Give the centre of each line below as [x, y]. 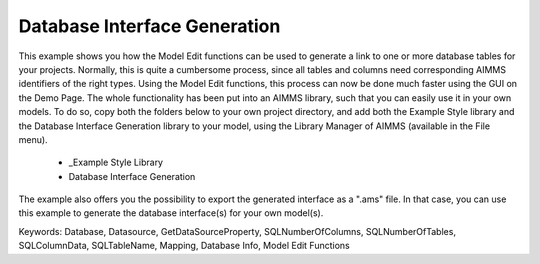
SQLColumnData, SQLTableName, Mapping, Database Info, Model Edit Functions [184, 246]
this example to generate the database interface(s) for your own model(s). [171, 213]
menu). [33, 139]
